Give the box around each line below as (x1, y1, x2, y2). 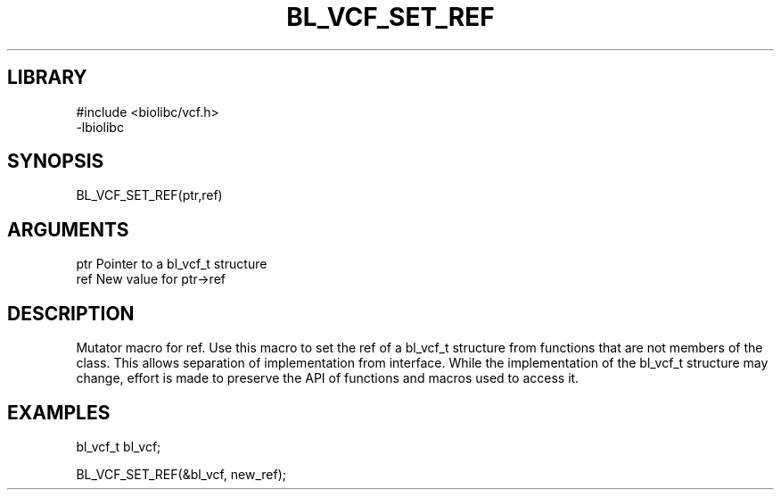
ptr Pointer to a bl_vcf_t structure (76, 256, 267, 272)
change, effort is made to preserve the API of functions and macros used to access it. (76, 370, 580, 386)
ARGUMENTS (7, 218, 129, 241)
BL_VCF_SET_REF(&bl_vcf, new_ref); (76, 466, 287, 482)
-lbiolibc (76, 119, 124, 135)
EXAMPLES (7, 401, 111, 424)
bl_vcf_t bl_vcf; (76, 438, 161, 454)
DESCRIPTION (7, 302, 135, 325)
